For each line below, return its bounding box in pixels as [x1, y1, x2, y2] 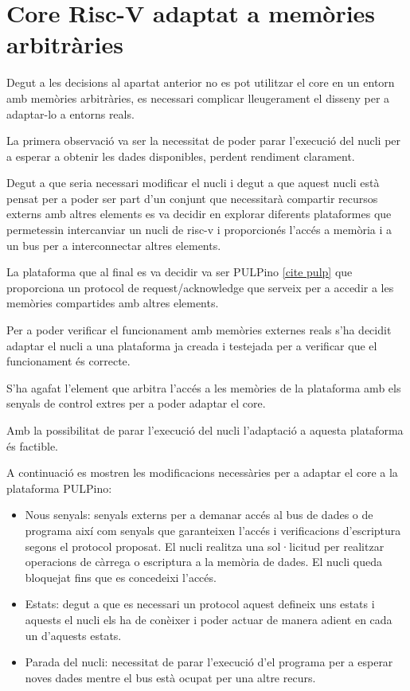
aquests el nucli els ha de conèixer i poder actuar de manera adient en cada [25, 611, 392, 627]
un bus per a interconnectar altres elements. [6, 236, 221, 253]
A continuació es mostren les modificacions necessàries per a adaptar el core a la [6, 464, 398, 481]
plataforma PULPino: [6, 479, 112, 496]
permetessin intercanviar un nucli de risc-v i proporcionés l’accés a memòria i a [6, 221, 392, 238]
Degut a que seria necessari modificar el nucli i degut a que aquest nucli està [6, 174, 380, 191]
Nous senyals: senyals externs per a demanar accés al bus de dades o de [25, 506, 373, 523]
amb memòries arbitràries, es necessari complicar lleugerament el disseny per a [6, 89, 390, 106]
